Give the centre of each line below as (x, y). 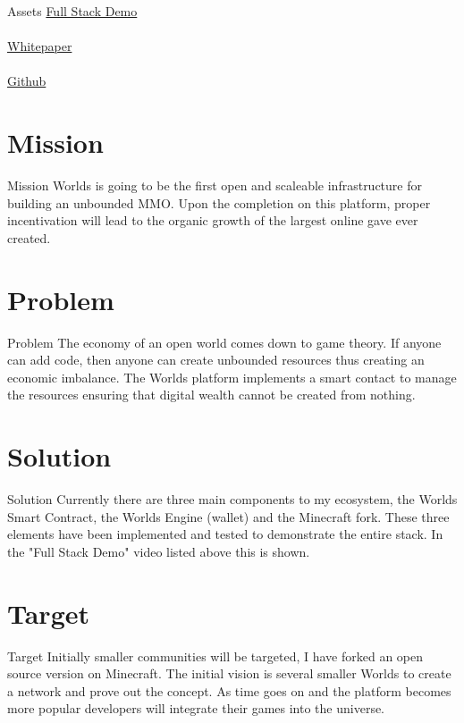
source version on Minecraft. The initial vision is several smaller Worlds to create (229, 673)
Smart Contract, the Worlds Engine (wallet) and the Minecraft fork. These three (228, 516)
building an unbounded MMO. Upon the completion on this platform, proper (219, 202)
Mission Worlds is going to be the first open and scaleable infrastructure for (215, 185)
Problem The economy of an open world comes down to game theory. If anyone (224, 342)
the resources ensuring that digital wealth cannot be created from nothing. (211, 395)
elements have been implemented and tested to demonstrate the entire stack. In (225, 534)
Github (27, 81)
